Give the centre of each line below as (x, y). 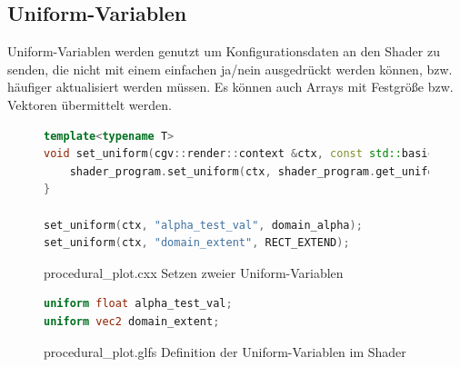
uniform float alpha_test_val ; (138, 304)
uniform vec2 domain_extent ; (132, 321)
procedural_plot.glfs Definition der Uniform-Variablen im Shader (225, 351)
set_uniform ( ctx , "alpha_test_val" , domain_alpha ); (203, 225)
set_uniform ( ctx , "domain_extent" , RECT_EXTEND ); (197, 243)
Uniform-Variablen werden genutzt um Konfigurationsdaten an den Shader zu (224, 51)
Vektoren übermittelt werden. (90, 104)
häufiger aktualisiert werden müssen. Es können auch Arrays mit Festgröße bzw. (230, 87)
